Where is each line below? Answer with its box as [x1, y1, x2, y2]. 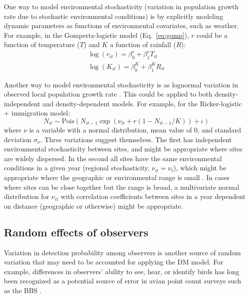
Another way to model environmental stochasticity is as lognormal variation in [4, 79, 238, 89]
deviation [4, 134, 32, 144]
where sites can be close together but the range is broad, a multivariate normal [4, 181, 239, 192]
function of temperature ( [4, 39, 80, 49]
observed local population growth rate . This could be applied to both [4, 89, 213, 99]
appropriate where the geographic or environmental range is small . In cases [4, 172, 230, 182]
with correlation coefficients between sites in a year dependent [61, 191, 246, 201]
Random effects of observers [4, 224, 149, 239]
